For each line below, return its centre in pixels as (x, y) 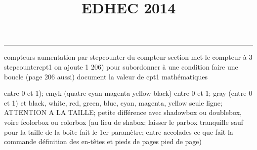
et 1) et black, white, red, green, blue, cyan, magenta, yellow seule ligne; (113, 102)
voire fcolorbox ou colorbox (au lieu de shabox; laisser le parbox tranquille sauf (124, 122)
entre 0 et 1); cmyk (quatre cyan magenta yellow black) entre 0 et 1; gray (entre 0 (128, 93)
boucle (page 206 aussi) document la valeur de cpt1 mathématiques (106, 76)
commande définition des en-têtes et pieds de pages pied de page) (103, 141)
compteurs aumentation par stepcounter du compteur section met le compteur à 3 (128, 57)
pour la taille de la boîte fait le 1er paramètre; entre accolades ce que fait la (119, 131)
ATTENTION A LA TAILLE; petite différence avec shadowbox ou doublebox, (123, 112)
